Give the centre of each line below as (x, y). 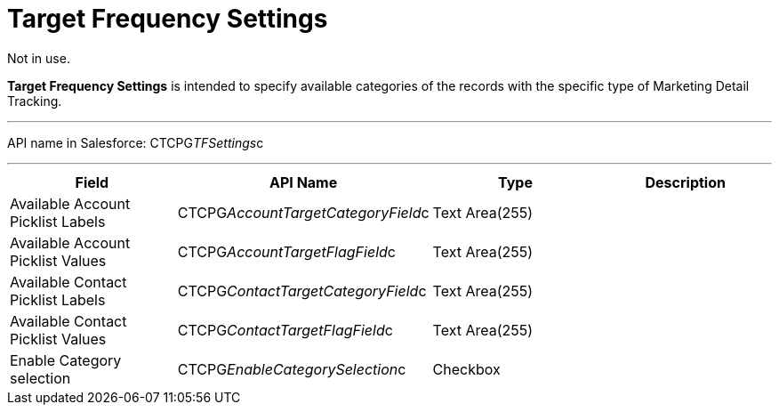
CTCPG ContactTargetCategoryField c (302, 291)
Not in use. (39, 58)
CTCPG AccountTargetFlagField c (286, 251)
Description (685, 182)
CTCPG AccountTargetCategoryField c (303, 212)
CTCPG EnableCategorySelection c (292, 369)
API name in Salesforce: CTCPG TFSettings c (136, 142)
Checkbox (466, 369)
